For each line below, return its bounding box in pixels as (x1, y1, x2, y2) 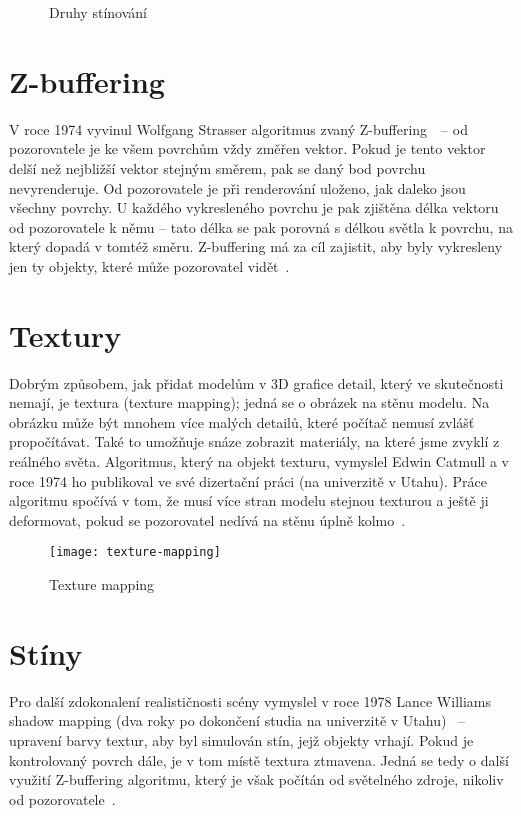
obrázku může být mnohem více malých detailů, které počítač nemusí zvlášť (9, 411, 475, 432)
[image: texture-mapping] (49, 545, 221, 560)
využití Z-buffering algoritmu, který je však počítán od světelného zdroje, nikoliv (9, 769, 504, 790)
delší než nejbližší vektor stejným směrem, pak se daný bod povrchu (9, 157, 426, 178)
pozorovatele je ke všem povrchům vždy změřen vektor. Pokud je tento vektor (9, 138, 486, 159)
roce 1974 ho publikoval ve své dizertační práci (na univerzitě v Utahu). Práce (9, 470, 488, 491)
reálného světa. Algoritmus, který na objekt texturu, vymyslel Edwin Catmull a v (9, 450, 509, 471)
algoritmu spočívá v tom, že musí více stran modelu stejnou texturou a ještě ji (9, 490, 489, 511)
